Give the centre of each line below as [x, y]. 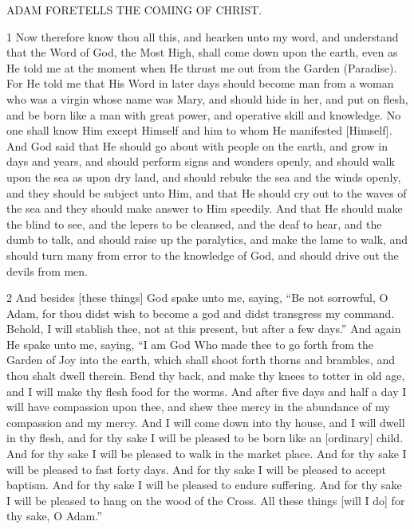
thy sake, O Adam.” [54, 516]
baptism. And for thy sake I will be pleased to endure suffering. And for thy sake [204, 485]
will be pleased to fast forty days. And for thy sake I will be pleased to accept [197, 469]
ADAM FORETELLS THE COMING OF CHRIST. [134, 10]
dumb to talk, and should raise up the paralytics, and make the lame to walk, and [207, 239]
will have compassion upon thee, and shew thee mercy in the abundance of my [198, 407]
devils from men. [47, 270]
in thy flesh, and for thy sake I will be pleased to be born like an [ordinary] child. [205, 438]
